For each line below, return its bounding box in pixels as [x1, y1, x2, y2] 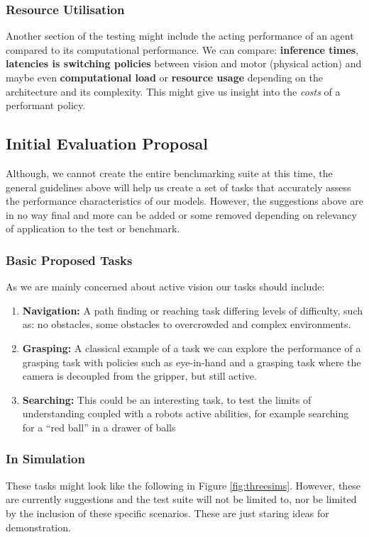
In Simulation [6, 450, 85, 468]
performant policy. [6, 98, 86, 113]
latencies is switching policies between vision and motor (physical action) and [6, 56, 362, 71]
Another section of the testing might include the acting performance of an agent [6, 28, 354, 43]
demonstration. [6, 519, 71, 534]
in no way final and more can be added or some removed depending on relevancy [6, 207, 357, 222]
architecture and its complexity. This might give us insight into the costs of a [6, 84, 341, 98]
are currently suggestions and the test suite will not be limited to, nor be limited [6, 492, 357, 507]
